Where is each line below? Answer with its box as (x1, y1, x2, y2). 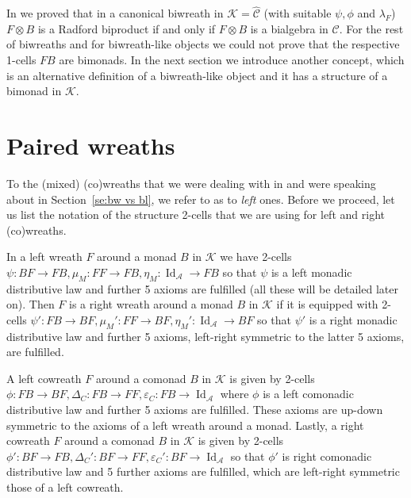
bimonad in (6, 82, 62, 99)
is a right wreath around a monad (69, 296, 233, 312)
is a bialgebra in (250, 20, 328, 36)
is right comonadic (282, 447, 372, 464)
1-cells (6, 52, 36, 67)
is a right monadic (309, 311, 398, 328)
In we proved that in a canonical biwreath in (6, 5, 224, 21)
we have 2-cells (220, 248, 292, 265)
